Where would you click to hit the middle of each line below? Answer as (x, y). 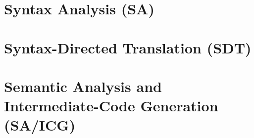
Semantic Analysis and (83, 86)
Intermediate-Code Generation (111, 106)
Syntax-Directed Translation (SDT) (128, 47)
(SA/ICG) (40, 125)
